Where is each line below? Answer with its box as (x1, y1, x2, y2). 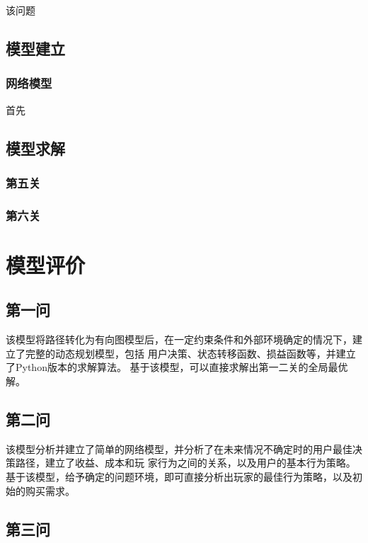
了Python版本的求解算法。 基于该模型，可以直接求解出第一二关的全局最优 (6, 360, 348, 375)
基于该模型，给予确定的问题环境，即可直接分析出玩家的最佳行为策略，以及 (6, 469, 352, 484)
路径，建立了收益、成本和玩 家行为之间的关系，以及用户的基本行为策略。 (15, 455, 356, 470)
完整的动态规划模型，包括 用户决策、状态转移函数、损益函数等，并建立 (25, 345, 356, 360)
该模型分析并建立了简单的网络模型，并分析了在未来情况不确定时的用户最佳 (6, 441, 352, 456)
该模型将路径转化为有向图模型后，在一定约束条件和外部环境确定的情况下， (6, 332, 352, 347)
